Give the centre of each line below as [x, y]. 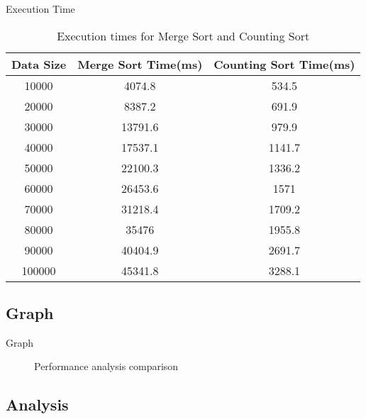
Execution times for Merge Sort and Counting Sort [183, 35]
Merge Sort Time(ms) [140, 64]
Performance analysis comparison [106, 366]
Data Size [39, 64]
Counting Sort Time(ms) [284, 64]
